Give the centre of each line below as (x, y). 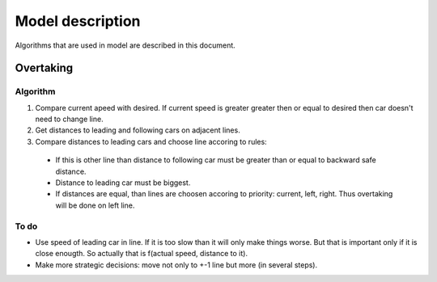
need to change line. (70, 119)
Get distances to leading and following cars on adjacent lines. (138, 130)
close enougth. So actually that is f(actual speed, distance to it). (142, 254)
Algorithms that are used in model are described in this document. (125, 45)
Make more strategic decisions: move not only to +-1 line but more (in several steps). (176, 265)
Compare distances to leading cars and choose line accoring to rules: (151, 141)
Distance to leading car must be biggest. (123, 183)
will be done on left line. (95, 205)
